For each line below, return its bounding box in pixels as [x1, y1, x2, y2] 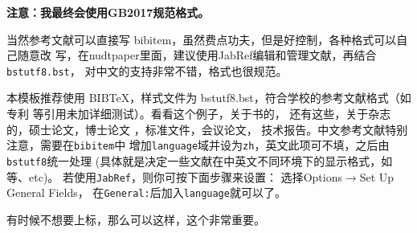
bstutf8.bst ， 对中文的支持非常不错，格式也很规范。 [6, 62, 288, 79]
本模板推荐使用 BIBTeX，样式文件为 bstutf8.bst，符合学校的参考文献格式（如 [6, 89, 411, 106]
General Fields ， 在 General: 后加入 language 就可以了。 [6, 184, 286, 201]
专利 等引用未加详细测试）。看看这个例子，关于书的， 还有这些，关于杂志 [6, 105, 391, 122]
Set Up [359, 168, 395, 185]
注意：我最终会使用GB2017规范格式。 [6, 4, 210, 20]
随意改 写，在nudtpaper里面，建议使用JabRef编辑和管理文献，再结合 [17, 47, 377, 63]
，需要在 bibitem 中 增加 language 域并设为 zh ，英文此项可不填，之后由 [29, 137, 390, 153]
